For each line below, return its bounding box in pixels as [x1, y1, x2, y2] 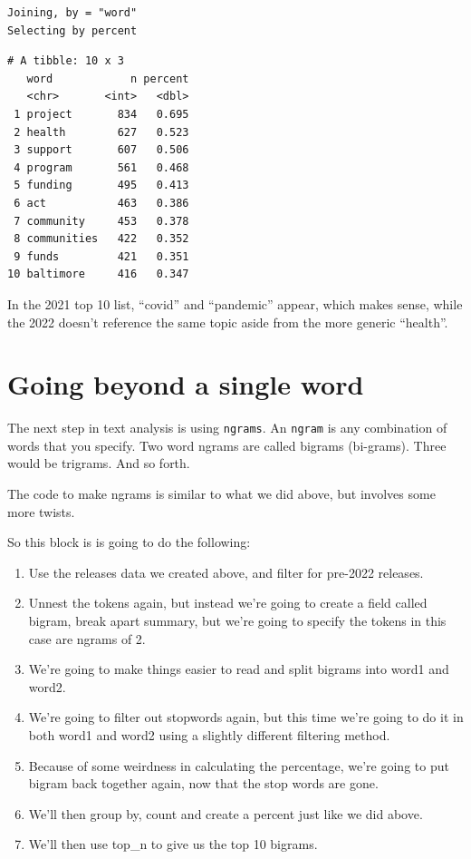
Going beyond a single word [7, 366, 364, 403]
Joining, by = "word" [7, 6, 138, 19]
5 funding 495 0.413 [14, 179, 189, 192]
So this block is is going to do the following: [7, 532, 251, 552]
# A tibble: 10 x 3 [7, 54, 124, 68]
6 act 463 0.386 [14, 196, 189, 210]
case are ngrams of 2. [28, 629, 146, 648]
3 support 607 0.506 [14, 143, 189, 157]
